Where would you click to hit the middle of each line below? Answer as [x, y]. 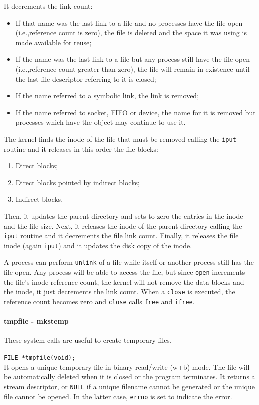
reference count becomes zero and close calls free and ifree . [99, 302]
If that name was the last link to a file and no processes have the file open [129, 23]
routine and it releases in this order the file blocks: [81, 149]
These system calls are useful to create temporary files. [88, 340]
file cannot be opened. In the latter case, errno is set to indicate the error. [118, 396]
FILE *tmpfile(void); [40, 358]
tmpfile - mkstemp [36, 321]
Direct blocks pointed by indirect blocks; [78, 182]
